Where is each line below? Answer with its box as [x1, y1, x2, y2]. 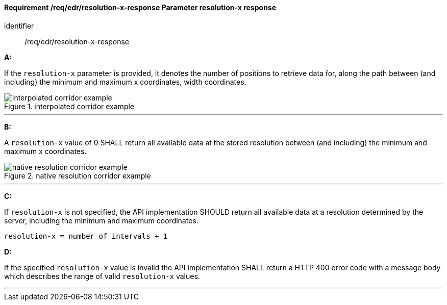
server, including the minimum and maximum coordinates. [4, 216, 198, 225]
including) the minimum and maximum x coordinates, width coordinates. [4, 77, 246, 86]
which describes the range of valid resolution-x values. [4, 271, 200, 281]
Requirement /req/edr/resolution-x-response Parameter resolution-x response [4, 3, 277, 12]
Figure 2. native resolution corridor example [4, 171, 151, 180]
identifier [4, 21, 34, 30]
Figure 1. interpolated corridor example [4, 101, 135, 111]
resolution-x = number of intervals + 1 [4, 232, 168, 240]
